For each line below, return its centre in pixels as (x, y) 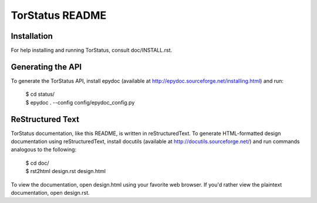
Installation (32, 36)
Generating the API (46, 67)
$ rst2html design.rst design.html (65, 171)
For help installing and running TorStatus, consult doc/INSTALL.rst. (92, 50)
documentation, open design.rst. (50, 193)
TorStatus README (59, 15)
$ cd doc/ (37, 163)
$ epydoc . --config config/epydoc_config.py (80, 102)
